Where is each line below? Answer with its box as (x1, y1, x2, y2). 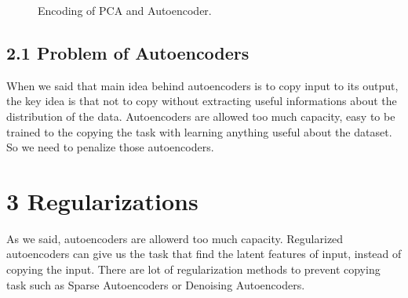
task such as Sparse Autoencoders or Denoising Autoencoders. (6, 276, 305, 293)
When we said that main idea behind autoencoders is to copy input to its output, (6, 77, 399, 93)
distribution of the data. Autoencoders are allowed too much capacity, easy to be (6, 107, 395, 124)
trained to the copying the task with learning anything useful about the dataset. (6, 123, 392, 140)
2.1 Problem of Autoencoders (6, 40, 250, 64)
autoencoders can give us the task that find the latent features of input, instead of (6, 245, 402, 262)
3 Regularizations (6, 184, 199, 216)
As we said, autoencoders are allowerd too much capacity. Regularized (6, 230, 344, 246)
